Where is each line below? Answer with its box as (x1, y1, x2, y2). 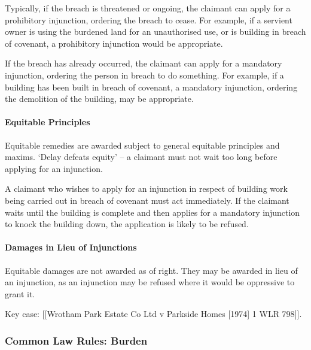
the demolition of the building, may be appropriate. (5, 92, 194, 105)
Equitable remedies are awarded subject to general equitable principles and (5, 138, 280, 151)
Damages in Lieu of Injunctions (5, 241, 137, 254)
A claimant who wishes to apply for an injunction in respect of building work (5, 182, 288, 195)
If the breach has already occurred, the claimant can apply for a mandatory (5, 57, 282, 70)
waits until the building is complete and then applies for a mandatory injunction (5, 206, 300, 218)
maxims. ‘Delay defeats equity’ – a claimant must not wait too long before (5, 150, 278, 163)
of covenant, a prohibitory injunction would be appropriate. (5, 37, 223, 49)
